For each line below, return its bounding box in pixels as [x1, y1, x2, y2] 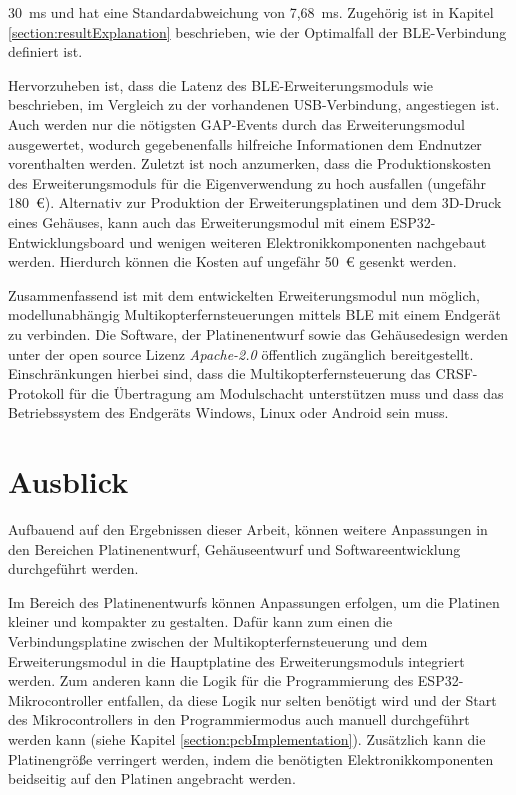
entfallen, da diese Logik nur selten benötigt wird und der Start [107, 689, 497, 710]
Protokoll [8, 382, 65, 403]
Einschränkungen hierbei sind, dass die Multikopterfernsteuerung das [8, 363, 431, 384]
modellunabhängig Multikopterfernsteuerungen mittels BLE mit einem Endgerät [8, 304, 501, 325]
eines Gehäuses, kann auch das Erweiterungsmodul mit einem [8, 211, 386, 232]
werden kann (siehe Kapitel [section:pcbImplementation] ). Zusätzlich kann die [8, 728, 486, 749]
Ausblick [8, 461, 129, 502]
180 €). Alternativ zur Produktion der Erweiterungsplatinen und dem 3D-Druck [8, 192, 502, 213]
